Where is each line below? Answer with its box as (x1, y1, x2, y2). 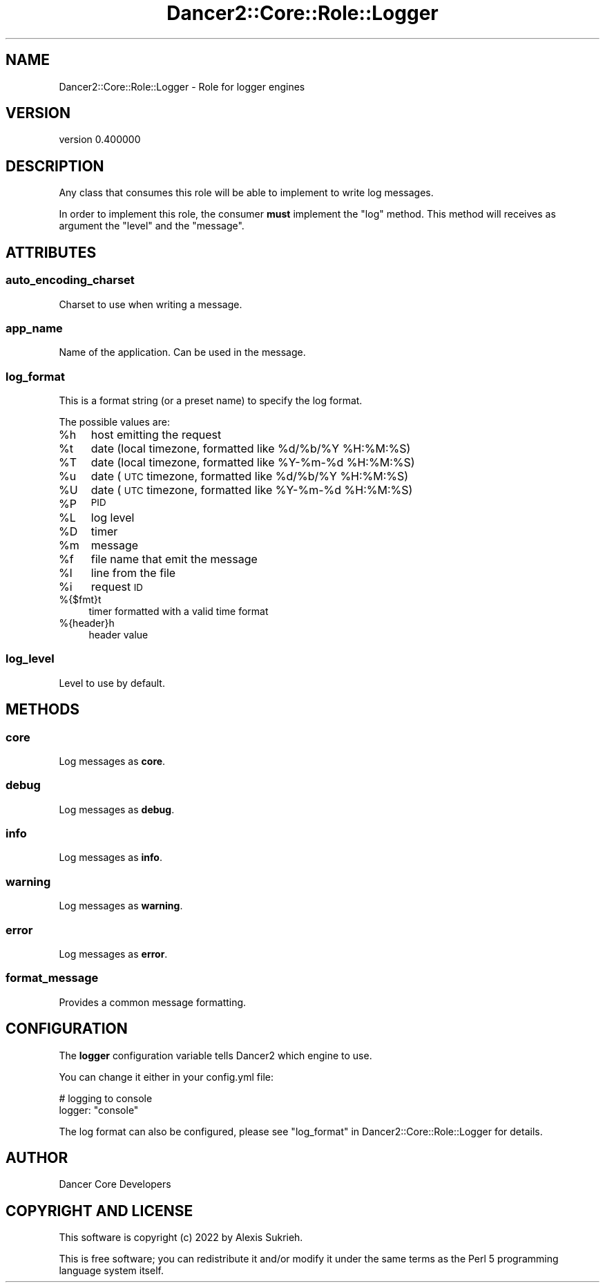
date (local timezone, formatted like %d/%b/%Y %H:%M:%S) (90, 442, 411, 455)
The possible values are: (59, 416, 170, 428)
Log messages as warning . (59, 900, 183, 912)
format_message (6, 971, 99, 985)
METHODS (6, 701, 80, 719)
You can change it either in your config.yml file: (59, 1070, 273, 1083)
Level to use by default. (59, 676, 165, 689)
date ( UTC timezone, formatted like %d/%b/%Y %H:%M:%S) (90, 469, 409, 483)
